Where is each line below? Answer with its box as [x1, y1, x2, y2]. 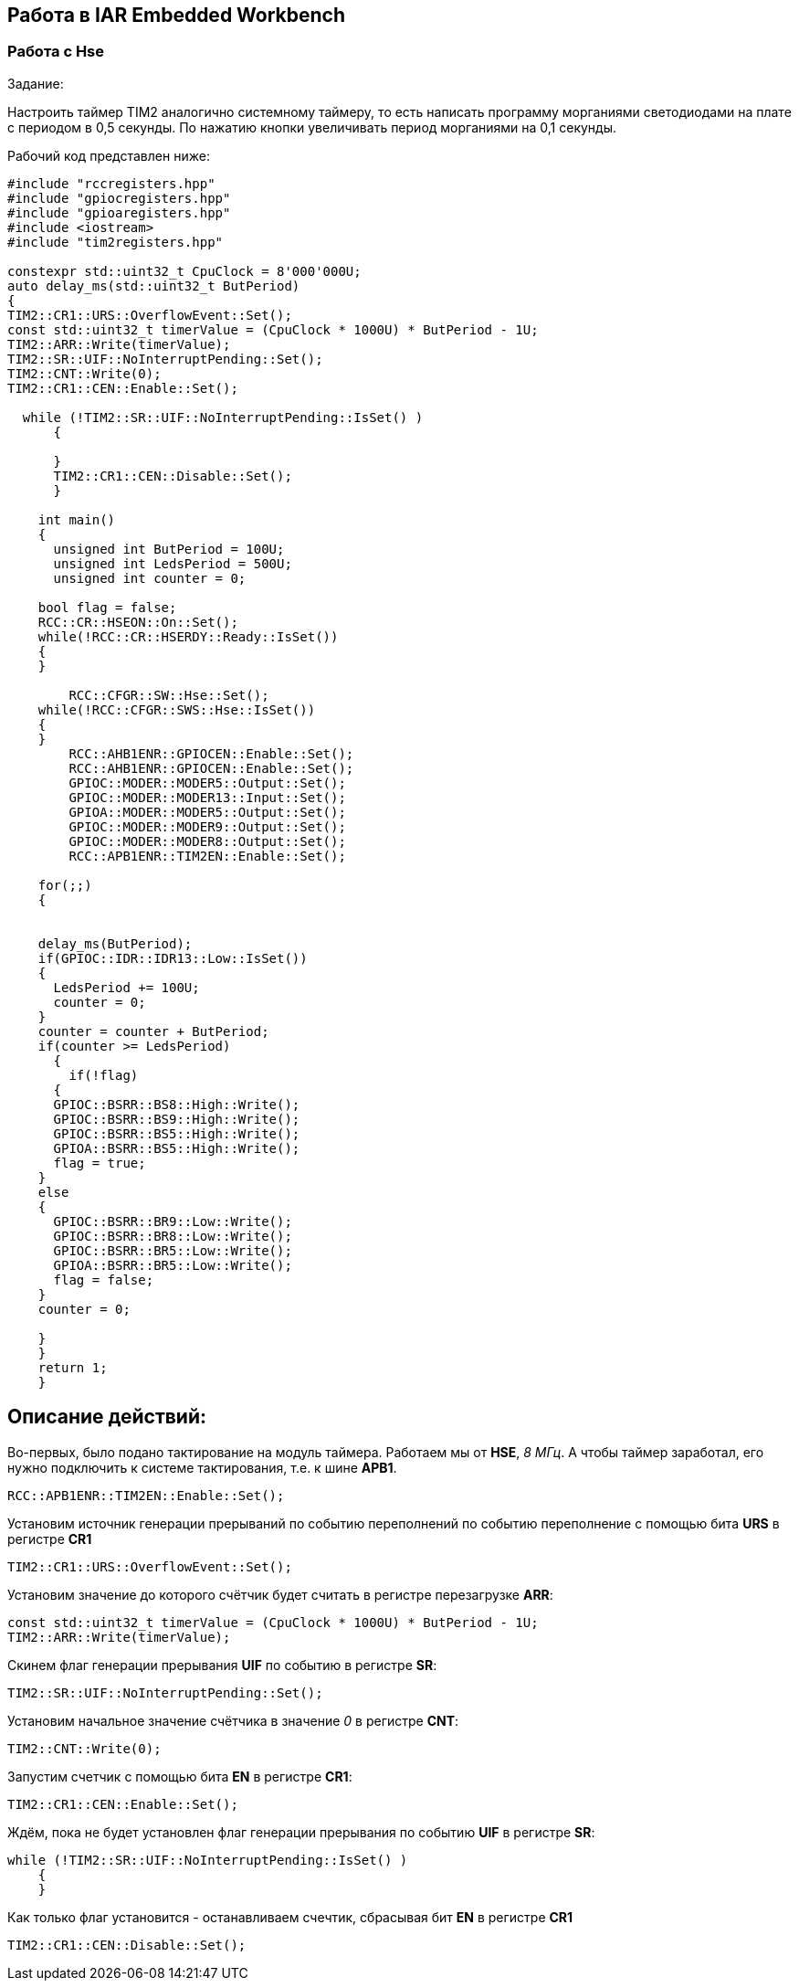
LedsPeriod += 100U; [53, 979, 200, 995]
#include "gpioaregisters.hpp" [7, 205, 231, 220]
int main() [37, 512, 116, 527]
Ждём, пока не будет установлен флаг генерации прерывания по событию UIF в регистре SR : [7, 1824, 595, 1840]
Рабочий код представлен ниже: [7, 147, 210, 164]
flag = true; [53, 1155, 146, 1170]
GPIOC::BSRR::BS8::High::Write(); [53, 1096, 300, 1112]
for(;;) [37, 877, 92, 893]
